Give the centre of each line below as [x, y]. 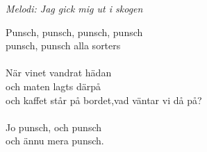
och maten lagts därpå [53, 86]
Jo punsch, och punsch [54, 127]
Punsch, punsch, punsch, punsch [74, 32]
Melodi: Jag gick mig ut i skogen [74, 8]
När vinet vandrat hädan [59, 73]
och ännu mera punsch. [55, 141]
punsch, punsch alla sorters [63, 45]
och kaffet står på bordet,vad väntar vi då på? [104, 100]
